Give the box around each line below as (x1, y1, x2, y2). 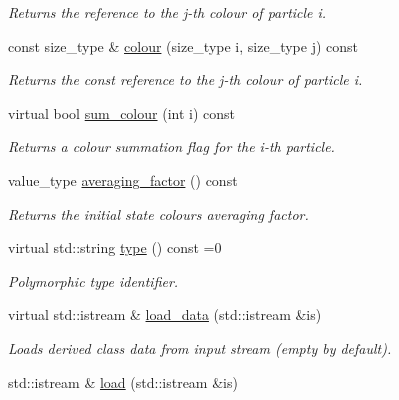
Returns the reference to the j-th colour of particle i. (8, 2, 327, 22)
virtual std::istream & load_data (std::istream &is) (8, 304, 322, 325)
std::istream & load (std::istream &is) (8, 371, 238, 392)
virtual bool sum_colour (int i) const (8, 102, 235, 123)
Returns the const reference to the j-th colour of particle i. (8, 69, 363, 90)
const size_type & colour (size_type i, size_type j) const (8, 35, 359, 56)
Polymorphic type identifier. (8, 270, 179, 291)
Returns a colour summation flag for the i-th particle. (8, 136, 335, 157)
